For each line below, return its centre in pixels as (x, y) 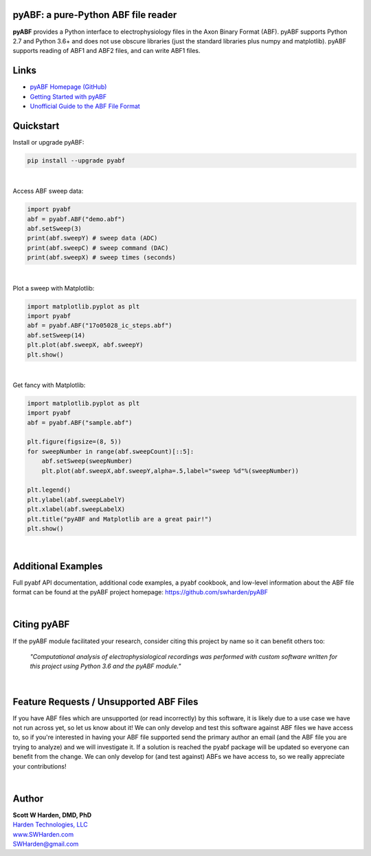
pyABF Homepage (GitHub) (68, 87)
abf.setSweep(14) (56, 335)
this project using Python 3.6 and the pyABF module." (105, 666)
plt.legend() (49, 490)
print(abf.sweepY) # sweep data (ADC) (92, 238)
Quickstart (36, 126)
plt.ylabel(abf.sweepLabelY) (76, 500)
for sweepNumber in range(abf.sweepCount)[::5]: (111, 451)
